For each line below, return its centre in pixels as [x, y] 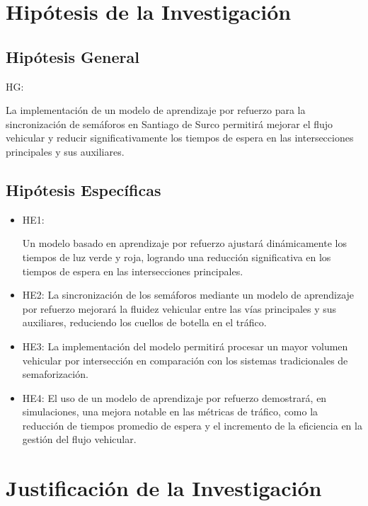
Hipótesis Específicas [84, 189]
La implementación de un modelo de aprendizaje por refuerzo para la [156, 110]
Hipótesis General [73, 56]
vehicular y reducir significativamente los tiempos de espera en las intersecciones [180, 138]
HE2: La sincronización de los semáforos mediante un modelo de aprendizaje [188, 295]
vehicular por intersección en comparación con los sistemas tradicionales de [185, 360]
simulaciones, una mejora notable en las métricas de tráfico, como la [170, 412]
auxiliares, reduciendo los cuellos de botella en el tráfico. [144, 322]
